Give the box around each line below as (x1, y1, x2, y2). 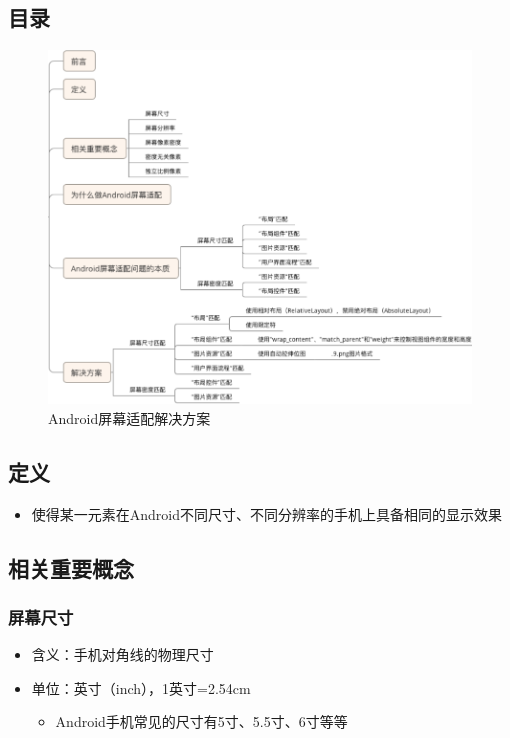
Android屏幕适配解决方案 (48, 407, 211, 428)
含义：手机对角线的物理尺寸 (31, 644, 214, 665)
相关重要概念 (8, 552, 134, 583)
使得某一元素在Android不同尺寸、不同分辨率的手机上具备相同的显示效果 (31, 503, 503, 524)
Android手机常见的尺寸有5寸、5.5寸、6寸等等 (55, 711, 348, 732)
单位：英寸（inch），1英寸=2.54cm (31, 677, 251, 698)
